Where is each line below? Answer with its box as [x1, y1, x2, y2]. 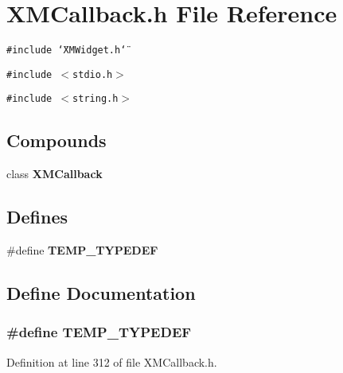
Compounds [6, 128, 107, 153]
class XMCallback [6, 165, 103, 182]
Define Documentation [6, 281, 196, 305]
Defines [6, 204, 68, 229]
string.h [72, 93, 119, 105]
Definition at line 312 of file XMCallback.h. [6, 353, 217, 370]
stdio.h [72, 68, 113, 80]
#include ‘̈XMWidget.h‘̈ [6, 45, 127, 56]
